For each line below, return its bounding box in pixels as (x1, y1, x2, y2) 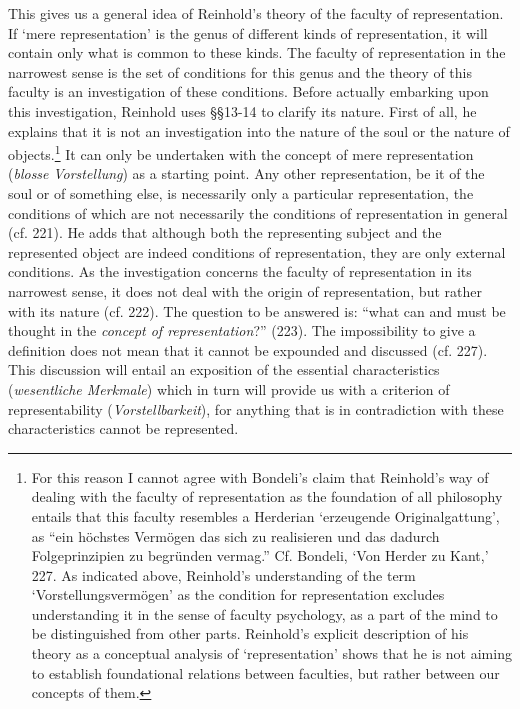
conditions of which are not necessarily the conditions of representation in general (8, 202, 508, 223)
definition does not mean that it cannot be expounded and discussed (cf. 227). (8, 339, 488, 360)
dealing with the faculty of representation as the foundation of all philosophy (31, 486, 503, 507)
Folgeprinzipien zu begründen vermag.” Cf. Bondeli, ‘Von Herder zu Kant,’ (31, 545, 489, 566)
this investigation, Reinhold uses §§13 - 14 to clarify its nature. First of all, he (8, 100, 477, 121)
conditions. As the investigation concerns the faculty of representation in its (8, 261, 472, 282)
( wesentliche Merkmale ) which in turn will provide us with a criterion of (8, 378, 450, 399)
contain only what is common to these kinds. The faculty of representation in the (8, 42, 506, 63)
